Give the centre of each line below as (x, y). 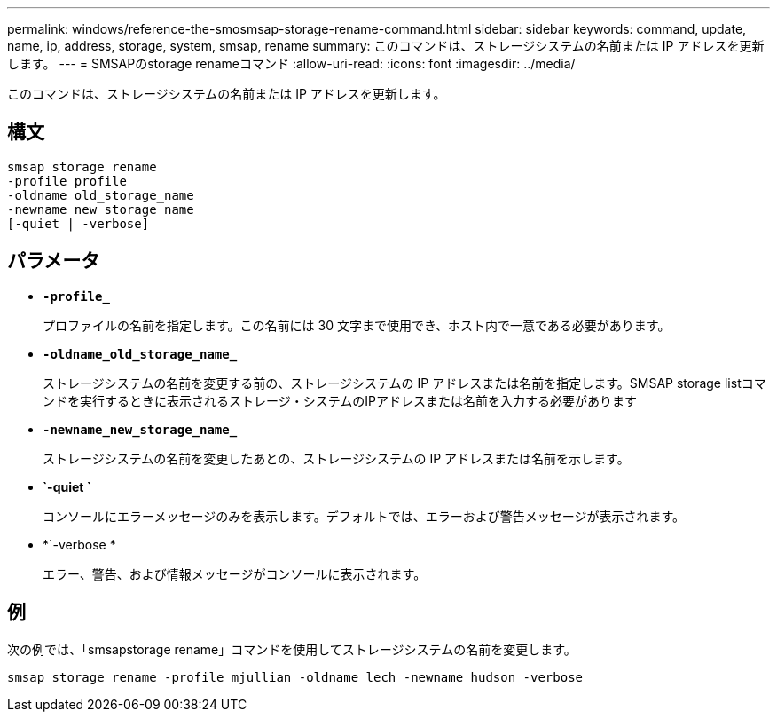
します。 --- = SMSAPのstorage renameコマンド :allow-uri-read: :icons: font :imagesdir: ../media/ (291, 63)
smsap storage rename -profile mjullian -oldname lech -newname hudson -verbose (295, 677)
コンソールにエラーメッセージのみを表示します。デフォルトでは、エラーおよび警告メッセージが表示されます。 (364, 516)
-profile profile (67, 181)
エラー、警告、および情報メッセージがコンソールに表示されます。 (235, 573)
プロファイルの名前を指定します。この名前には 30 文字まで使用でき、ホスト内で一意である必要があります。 (357, 325)
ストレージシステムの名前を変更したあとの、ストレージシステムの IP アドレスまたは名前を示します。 (336, 458)
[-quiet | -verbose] (78, 223)
